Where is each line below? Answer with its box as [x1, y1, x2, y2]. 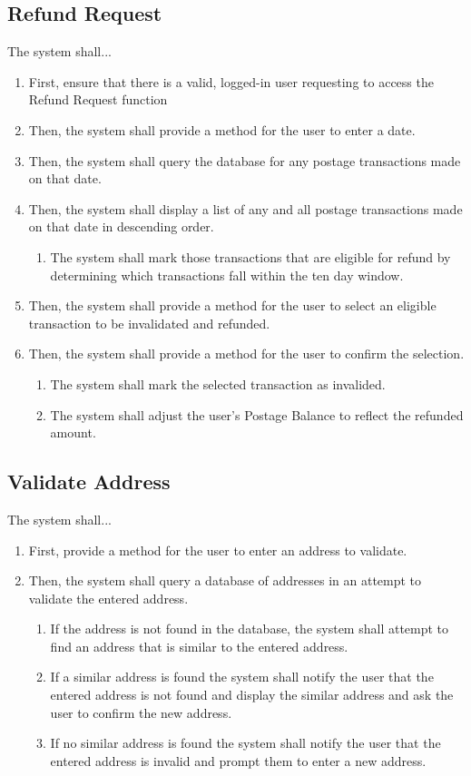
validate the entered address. [28, 588, 189, 607]
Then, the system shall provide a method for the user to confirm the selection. [28, 344, 465, 363]
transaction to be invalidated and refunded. [28, 313, 270, 332]
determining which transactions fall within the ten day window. [50, 265, 404, 284]
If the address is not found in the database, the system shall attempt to [50, 619, 449, 638]
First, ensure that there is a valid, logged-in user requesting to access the [28, 72, 434, 91]
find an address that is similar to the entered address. [50, 636, 348, 655]
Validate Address [7, 467, 171, 496]
